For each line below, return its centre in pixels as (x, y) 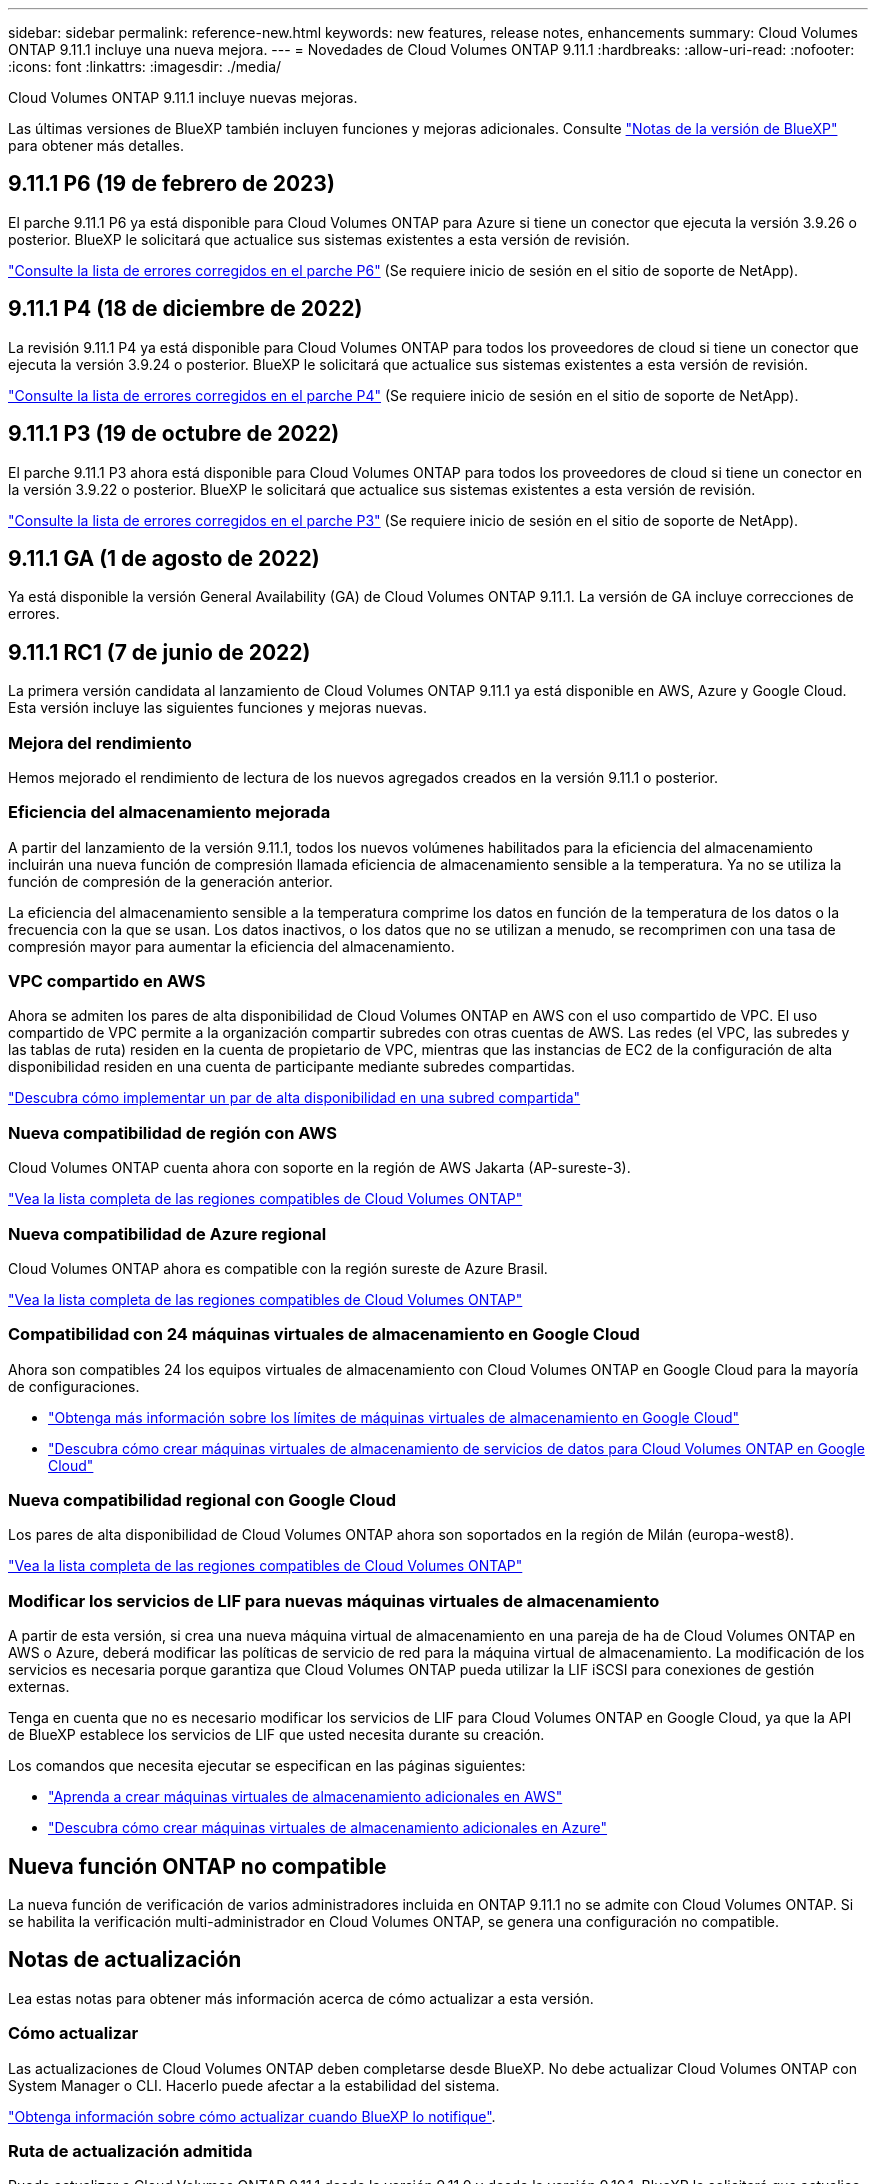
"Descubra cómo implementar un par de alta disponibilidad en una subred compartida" (294, 1098)
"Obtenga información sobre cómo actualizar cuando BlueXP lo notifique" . (252, 2116)
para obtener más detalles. (96, 145)
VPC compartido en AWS (107, 981)
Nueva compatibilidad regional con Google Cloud (202, 1500)
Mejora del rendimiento (100, 742)
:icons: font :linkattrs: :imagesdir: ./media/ (145, 66)
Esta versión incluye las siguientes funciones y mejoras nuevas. (217, 708)
